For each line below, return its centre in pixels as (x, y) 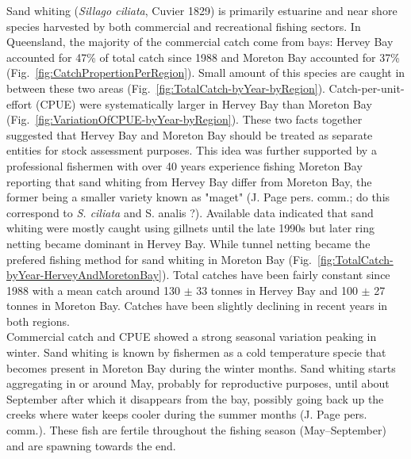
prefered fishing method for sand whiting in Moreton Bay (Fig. (159, 259)
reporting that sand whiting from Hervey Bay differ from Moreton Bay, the (189, 181)
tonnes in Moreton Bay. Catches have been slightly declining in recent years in (197, 306)
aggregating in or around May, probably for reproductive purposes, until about (198, 383)
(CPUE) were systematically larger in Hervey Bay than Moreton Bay (204, 103)
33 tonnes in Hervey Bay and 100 (277, 290)
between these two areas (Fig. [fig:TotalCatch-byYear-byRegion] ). (166, 88)
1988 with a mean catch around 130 (93, 290)
